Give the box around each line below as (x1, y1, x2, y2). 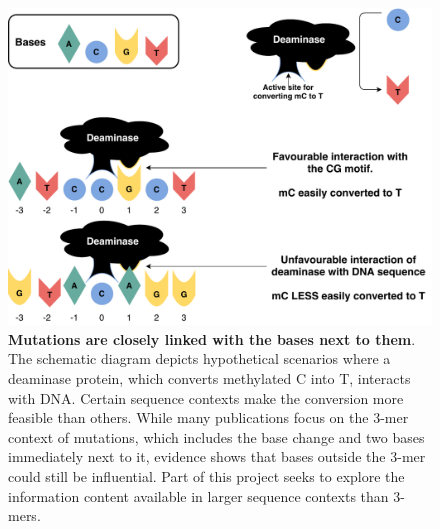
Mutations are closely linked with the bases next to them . (8, 328, 416, 349)
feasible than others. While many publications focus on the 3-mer (8, 407, 409, 428)
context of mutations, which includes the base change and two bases (8, 426, 425, 447)
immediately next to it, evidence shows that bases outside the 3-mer (8, 446, 426, 467)
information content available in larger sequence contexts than (8, 485, 389, 506)
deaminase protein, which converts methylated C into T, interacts (8, 367, 411, 388)
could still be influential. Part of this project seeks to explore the (8, 465, 405, 486)
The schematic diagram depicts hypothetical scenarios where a (8, 348, 391, 369)
